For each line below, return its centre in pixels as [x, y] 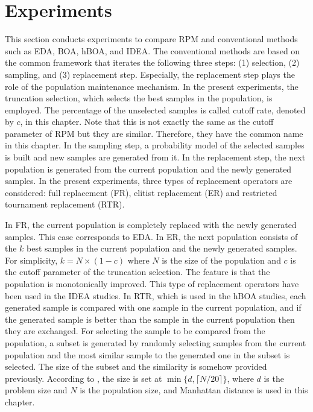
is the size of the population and [221, 260]
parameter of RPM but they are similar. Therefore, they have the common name [154, 133]
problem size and [36, 390]
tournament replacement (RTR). [65, 204]
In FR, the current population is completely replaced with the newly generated [151, 225]
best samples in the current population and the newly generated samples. [162, 248]
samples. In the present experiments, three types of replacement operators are [149, 181]
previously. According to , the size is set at [84, 378]
